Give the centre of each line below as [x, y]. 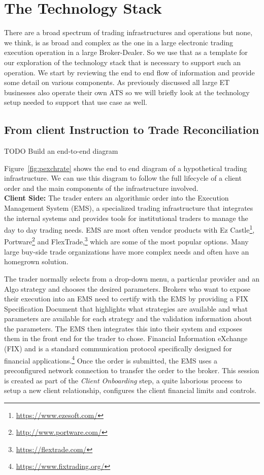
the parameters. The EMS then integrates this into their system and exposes [123, 328]
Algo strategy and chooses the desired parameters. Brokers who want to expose [127, 288]
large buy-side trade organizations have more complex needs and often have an [127, 251]
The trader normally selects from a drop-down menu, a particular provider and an [132, 278]
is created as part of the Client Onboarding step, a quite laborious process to [123, 380]
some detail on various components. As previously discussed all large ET [117, 82]
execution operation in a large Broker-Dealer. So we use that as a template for [126, 52]
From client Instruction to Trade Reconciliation [132, 130]
